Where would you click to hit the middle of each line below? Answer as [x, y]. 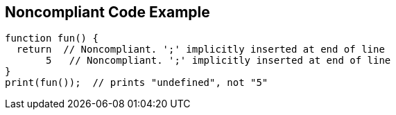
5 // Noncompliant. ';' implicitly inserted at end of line [218, 61]
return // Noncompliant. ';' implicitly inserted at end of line [200, 50]
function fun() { [52, 38]
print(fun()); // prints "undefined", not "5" [137, 83]
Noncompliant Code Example [107, 12]
